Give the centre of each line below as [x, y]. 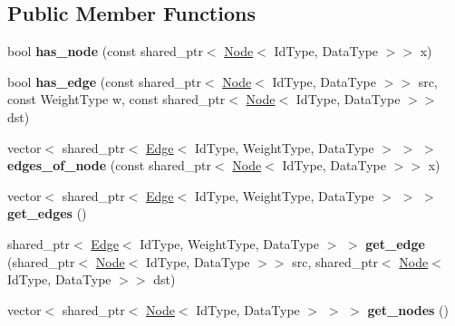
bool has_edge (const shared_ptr [104, 81]
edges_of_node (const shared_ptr [109, 165]
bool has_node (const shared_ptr [105, 51]
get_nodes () [408, 309]
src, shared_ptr [335, 261]
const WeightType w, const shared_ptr [116, 99]
